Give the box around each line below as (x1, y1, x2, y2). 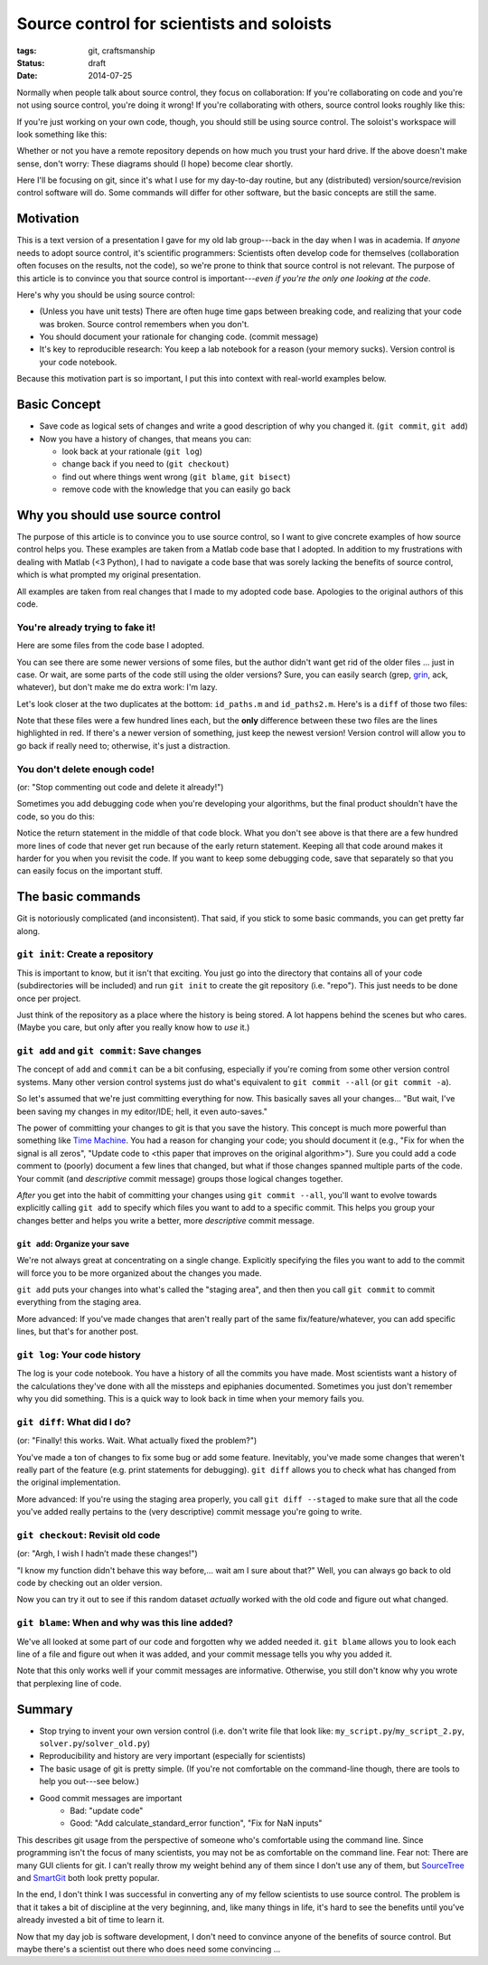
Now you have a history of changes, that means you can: (39, 433, 252, 444)
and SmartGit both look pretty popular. (16, 1872, 160, 1883)
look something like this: (16, 128, 108, 139)
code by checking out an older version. (16, 1578, 163, 1589)
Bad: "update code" (70, 1805, 144, 1817)
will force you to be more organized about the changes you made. (16, 1267, 262, 1279)
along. (16, 925, 41, 936)
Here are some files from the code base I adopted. (16, 640, 205, 651)
